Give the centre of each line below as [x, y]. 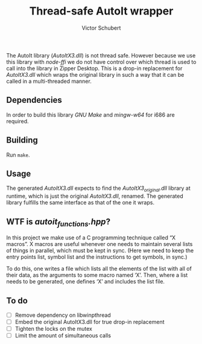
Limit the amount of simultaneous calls [63, 336]
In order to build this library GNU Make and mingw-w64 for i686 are [90, 115]
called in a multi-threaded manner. [49, 81]
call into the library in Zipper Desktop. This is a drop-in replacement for [94, 68]
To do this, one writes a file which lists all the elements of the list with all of [99, 269]
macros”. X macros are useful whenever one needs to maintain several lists [99, 244]
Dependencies [34, 100]
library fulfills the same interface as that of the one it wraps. [80, 203]
